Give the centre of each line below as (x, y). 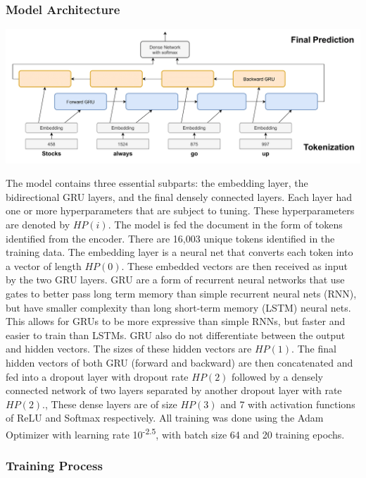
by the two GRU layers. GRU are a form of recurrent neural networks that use (175, 280)
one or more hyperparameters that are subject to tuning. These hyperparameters (180, 210)
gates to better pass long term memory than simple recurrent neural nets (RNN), (181, 294)
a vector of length (44, 265)
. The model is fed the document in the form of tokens (225, 225)
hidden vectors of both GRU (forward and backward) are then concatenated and (179, 362)
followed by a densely (277, 376)
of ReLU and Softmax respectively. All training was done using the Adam (165, 418)
